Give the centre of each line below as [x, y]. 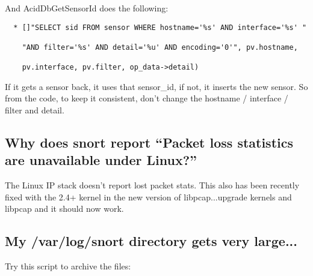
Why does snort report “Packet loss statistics [149, 142]
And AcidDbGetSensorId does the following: [87, 8]
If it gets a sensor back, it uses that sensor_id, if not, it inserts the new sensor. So [156, 86]
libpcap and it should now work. [64, 208]
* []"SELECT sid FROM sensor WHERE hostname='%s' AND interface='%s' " [160, 27]
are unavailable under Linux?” [101, 160]
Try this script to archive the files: [68, 266]
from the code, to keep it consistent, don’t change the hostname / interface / [147, 98]
